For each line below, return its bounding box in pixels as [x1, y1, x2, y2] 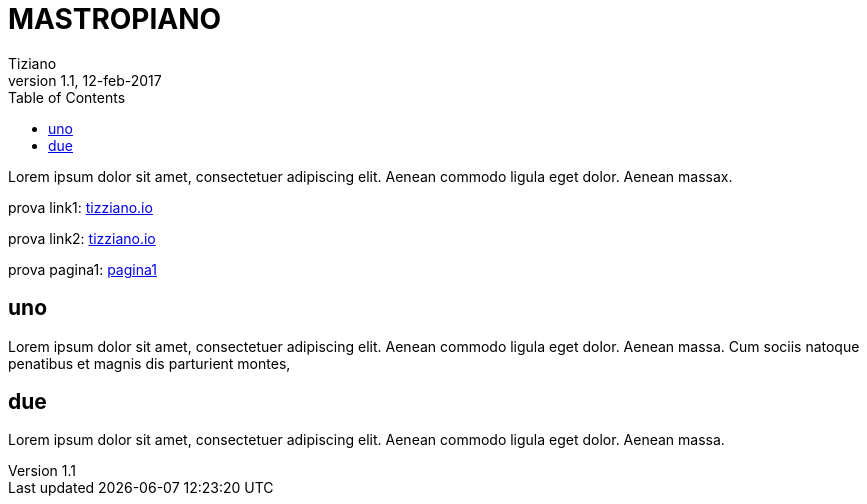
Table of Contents [8, 88, 126, 106]
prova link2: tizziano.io [8, 229, 156, 247]
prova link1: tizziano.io [8, 198, 153, 216]
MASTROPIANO [8, 2, 222, 36]
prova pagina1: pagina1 [8, 260, 157, 278]
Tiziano [8, 54, 57, 72]
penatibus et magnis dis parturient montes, [8, 354, 291, 372]
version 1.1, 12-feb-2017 [8, 71, 162, 89]
